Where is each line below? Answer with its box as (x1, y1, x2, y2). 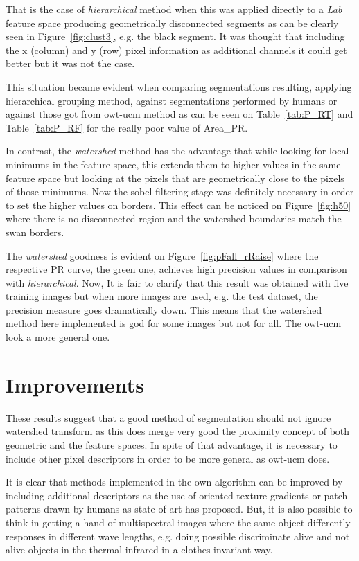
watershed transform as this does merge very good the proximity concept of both (6, 424, 350, 438)
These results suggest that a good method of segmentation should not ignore (6, 410, 331, 425)
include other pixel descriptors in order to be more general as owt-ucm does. (6, 451, 330, 465)
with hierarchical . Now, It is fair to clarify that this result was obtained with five (6, 275, 349, 290)
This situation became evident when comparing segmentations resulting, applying (6, 79, 352, 93)
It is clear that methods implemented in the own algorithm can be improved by (6, 474, 343, 489)
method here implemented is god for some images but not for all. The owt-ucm (6, 316, 342, 330)
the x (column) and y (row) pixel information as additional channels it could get (6, 42, 347, 57)
